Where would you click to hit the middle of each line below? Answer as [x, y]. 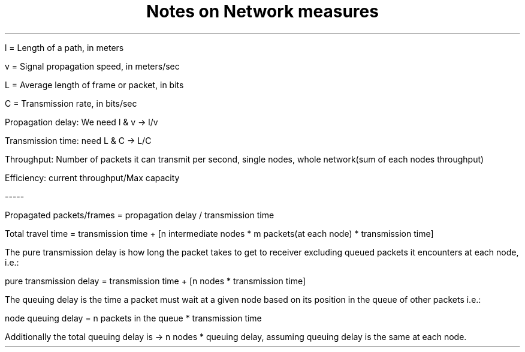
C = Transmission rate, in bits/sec [71, 103]
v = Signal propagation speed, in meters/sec [92, 66]
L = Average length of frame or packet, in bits [94, 85]
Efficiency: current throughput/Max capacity [92, 177]
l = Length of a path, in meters [64, 47]
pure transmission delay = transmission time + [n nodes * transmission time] [156, 281]
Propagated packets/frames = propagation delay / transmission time [140, 215]
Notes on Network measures [262, 11]
